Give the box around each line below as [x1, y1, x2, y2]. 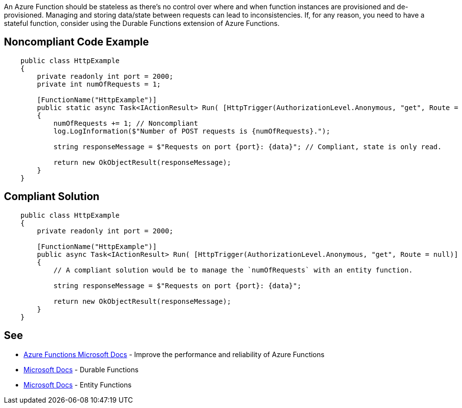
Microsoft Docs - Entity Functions [24, 380, 132, 389]
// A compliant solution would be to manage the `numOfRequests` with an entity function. [53, 266, 413, 274]
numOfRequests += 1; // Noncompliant [53, 119, 198, 127]
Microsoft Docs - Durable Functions [24, 365, 139, 374]
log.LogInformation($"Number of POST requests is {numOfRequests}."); [53, 127, 330, 135]
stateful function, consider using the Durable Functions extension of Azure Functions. [4, 19, 280, 27]
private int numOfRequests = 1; [37, 80, 161, 88]
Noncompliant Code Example [4, 36, 149, 48]
